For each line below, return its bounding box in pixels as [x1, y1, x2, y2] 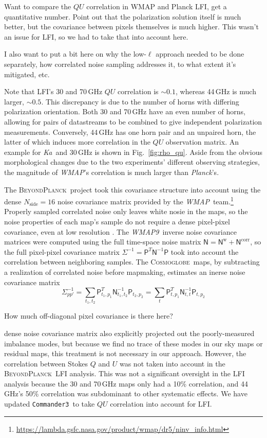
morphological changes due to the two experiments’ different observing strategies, [4, 156, 260, 167]
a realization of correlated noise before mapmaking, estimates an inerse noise [4, 266, 245, 277]
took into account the [170, 246, 239, 257]
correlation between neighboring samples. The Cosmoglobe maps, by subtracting [4, 256, 260, 267]
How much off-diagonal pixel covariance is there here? [4, 310, 173, 321]
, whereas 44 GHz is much [175, 86, 256, 97]
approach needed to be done [156, 48, 244, 59]
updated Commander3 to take [4, 398, 95, 409]
